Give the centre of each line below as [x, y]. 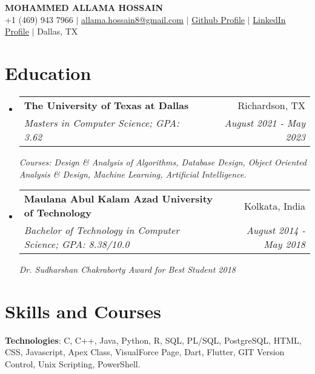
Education [48, 72]
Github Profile [218, 19]
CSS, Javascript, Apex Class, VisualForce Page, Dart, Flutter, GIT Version [145, 352]
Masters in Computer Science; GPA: [101, 122]
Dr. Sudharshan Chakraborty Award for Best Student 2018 [127, 269]
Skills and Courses [83, 311]
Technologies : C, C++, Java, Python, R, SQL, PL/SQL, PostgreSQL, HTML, [153, 340]
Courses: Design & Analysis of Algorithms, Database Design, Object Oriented [163, 162]
